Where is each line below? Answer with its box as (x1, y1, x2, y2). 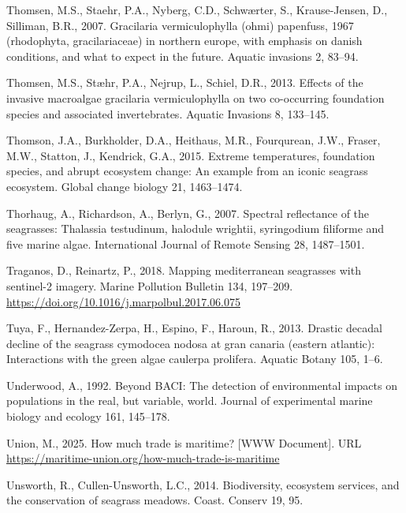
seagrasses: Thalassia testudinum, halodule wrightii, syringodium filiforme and (6, 220, 385, 237)
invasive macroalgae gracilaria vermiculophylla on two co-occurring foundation (6, 89, 385, 106)
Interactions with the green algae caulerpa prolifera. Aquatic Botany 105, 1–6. (6, 350, 383, 367)
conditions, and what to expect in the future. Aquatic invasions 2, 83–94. (6, 47, 359, 64)
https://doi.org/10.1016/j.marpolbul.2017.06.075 (6, 293, 240, 309)
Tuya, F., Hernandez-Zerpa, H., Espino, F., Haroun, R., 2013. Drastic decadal (6, 320, 382, 336)
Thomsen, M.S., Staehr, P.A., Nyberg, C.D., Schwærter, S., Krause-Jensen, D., (6, 2, 388, 17)
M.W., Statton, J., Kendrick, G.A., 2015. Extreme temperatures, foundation (6, 147, 375, 163)
